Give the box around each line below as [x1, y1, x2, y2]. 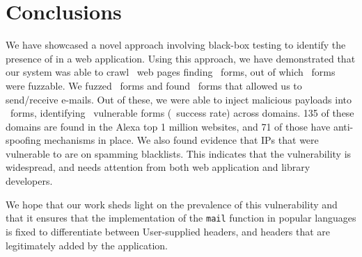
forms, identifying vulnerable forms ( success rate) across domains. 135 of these [10, 106, 354, 120]
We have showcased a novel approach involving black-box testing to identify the [6, 38, 346, 52]
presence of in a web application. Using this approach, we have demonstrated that [6, 51, 356, 65]
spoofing [6, 133, 41, 147]
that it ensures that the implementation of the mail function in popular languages [6, 210, 356, 225]
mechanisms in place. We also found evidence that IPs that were [44, 133, 319, 147]
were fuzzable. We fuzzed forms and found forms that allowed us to [6, 78, 302, 92]
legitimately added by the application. [6, 238, 168, 252]
